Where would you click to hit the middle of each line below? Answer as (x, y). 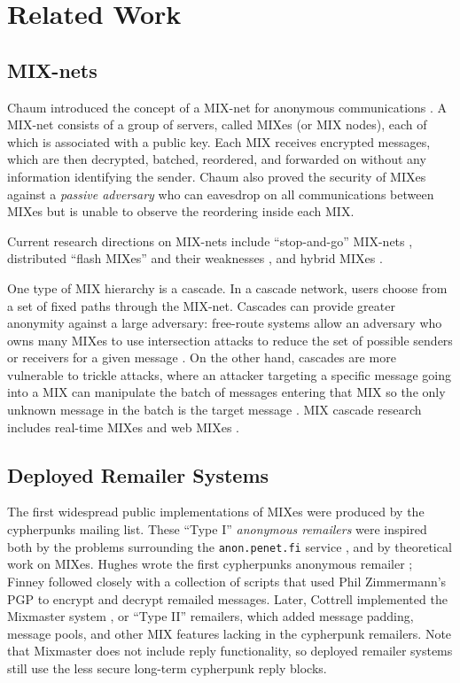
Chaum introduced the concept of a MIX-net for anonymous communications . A (227, 107)
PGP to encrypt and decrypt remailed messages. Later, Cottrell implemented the (227, 598)
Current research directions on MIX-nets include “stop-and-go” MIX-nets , (210, 241)
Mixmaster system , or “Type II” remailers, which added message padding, (211, 616)
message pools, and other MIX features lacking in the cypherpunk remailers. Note (230, 633)
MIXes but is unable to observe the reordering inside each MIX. (181, 211)
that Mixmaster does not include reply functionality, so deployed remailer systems (230, 651)
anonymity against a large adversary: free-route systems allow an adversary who (225, 323)
